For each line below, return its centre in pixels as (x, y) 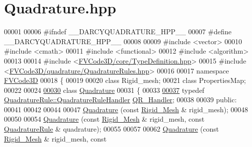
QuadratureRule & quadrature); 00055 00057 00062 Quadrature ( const (112, 129)
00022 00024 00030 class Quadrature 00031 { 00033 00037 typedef (104, 90)
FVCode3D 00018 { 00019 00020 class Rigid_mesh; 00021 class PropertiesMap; (125, 80)
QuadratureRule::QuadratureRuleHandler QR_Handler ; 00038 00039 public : (121, 100)
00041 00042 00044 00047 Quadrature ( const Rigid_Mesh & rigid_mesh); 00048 (126, 109)
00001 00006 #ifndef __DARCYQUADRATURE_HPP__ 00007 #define (118, 32)
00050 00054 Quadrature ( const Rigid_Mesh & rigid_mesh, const (104, 119)
